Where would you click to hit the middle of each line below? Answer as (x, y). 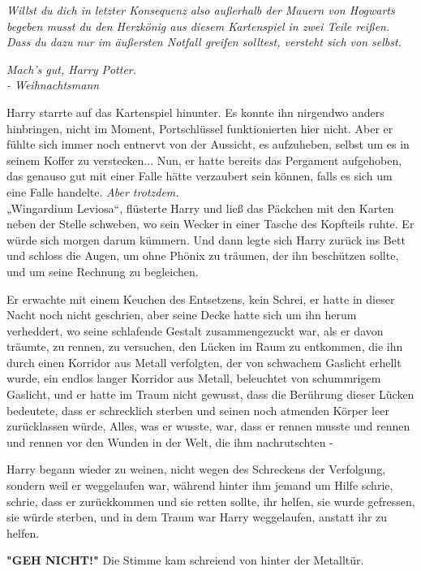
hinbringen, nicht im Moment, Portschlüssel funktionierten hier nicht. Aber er (200, 128)
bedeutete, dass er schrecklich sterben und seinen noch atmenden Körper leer (198, 410)
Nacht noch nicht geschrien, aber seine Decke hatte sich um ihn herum (182, 315)
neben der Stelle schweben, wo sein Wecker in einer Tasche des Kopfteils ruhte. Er (210, 224)
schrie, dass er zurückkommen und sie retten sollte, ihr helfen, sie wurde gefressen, (211, 501)
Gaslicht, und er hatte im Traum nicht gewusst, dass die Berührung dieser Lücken (210, 394)
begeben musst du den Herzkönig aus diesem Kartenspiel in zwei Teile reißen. (198, 26)
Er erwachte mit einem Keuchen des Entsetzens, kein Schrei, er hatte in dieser (201, 298)
